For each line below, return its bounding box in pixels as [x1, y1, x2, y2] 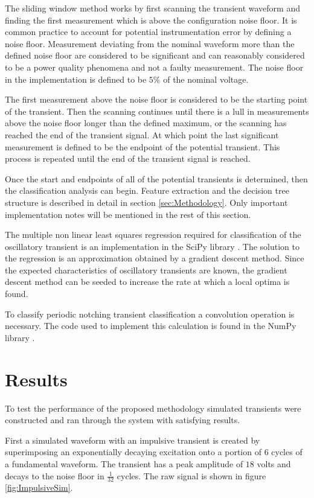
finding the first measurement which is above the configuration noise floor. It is [5, 13, 297, 26]
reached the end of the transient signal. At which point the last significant [5, 128, 279, 141]
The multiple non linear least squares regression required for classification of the [5, 228, 301, 241]
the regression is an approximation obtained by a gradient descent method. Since [5, 252, 304, 264]
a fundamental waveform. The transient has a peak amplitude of [5, 457, 243, 470]
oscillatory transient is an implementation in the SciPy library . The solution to [5, 240, 300, 252]
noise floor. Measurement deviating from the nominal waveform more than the [5, 37, 295, 49]
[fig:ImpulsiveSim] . [5, 481, 73, 494]
